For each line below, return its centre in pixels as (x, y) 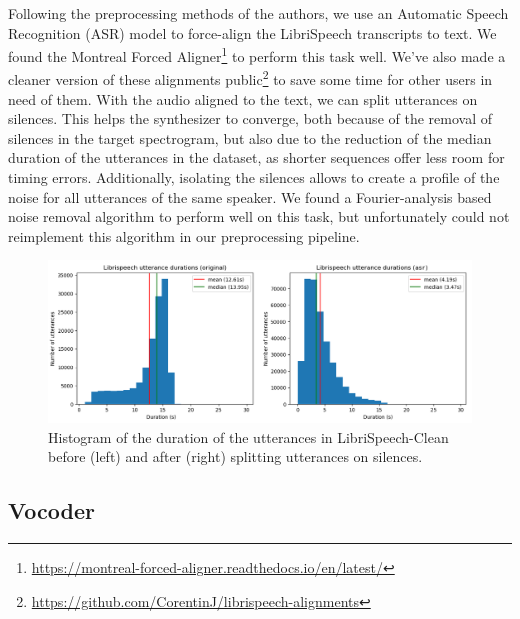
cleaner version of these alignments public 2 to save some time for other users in (250, 78)
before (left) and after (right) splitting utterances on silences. (235, 456)
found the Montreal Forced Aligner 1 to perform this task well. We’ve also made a (257, 54)
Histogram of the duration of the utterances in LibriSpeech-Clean (248, 436)
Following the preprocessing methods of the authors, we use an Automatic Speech (258, 13)
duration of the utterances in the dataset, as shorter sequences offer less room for (256, 157)
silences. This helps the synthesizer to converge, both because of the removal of (250, 118)
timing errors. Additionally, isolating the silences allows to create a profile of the (254, 177)
